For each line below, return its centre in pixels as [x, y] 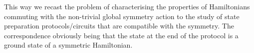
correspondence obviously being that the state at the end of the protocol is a [121, 35]
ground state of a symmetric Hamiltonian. [68, 45]
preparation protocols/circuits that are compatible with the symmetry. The [119, 26]
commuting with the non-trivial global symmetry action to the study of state [122, 16]
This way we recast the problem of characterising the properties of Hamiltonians [127, 6]
